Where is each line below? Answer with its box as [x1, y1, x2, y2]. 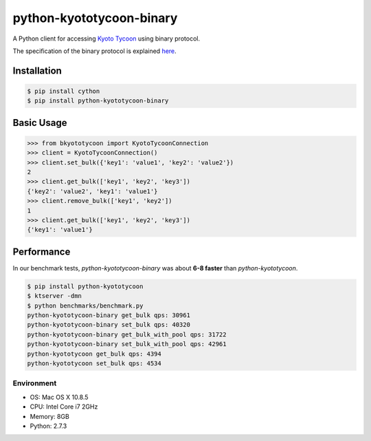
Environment [12, 378, 57, 388]
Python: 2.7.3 [30, 422, 67, 430]
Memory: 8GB [30, 412, 70, 420]
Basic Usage [12, 117, 67, 129]
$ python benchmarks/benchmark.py [27, 301, 144, 310]
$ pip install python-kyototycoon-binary [27, 97, 169, 105]
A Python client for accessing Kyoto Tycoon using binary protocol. [12, 34, 201, 43]
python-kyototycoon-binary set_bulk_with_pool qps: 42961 [27, 341, 227, 348]
